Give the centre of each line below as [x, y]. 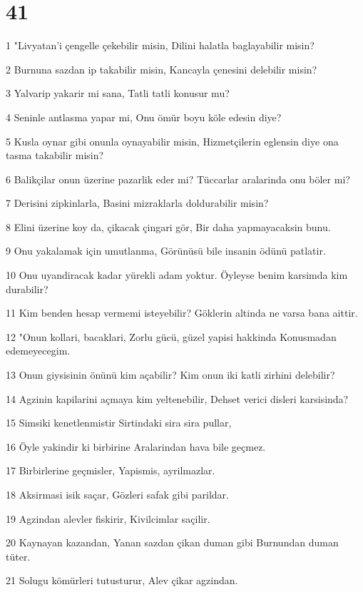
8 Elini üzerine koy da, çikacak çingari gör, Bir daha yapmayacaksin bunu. [168, 226]
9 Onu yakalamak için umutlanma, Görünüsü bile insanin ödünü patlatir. [166, 251]
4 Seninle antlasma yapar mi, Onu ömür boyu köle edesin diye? [144, 117]
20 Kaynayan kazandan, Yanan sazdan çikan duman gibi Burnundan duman [172, 542]
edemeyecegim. [38, 351]
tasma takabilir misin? [55, 155]
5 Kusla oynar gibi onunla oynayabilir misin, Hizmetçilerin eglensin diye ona [172, 141]
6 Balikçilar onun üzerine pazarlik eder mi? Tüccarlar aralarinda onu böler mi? [178, 179]
